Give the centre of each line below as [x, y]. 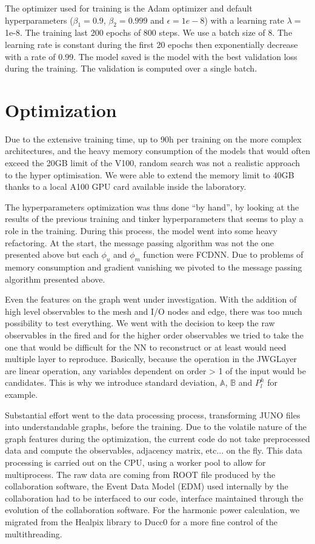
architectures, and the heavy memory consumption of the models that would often [157, 151]
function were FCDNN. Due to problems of [223, 254]
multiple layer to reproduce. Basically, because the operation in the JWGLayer [151, 359]
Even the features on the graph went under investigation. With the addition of [151, 299]
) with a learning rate [244, 20]
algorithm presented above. [55, 279]
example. [22, 394]
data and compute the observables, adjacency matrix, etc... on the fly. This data [154, 450]
